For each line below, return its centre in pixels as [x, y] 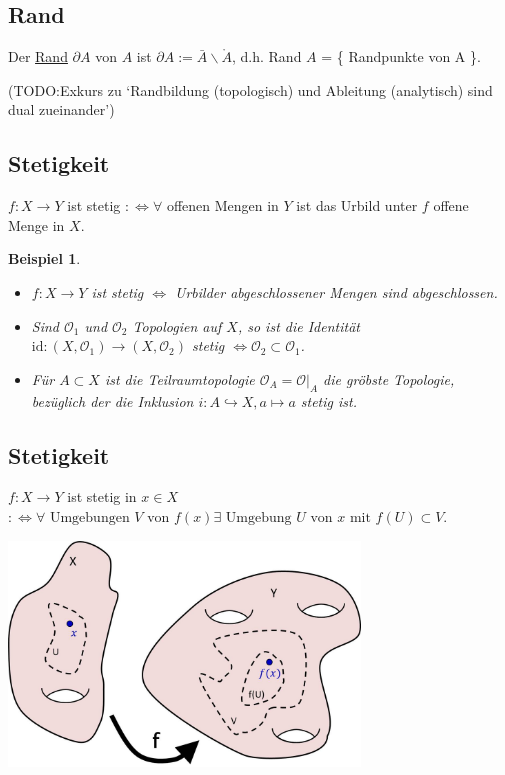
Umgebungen [89, 517]
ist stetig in [102, 496]
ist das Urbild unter [357, 205]
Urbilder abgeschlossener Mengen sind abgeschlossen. [336, 291]
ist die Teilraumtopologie [179, 378]
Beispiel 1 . [44, 258]
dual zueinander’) [61, 109]
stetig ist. [328, 400]
